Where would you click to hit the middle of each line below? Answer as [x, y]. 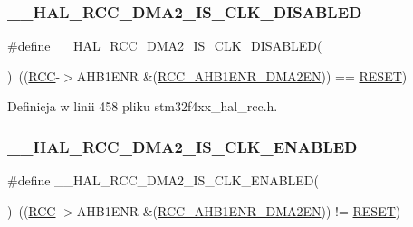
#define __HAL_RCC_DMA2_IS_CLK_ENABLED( [163, 180]
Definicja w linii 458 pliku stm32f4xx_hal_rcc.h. [143, 106]
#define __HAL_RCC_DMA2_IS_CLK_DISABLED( [165, 46]
